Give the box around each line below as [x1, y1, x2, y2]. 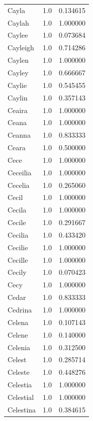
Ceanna [8, 130, 31, 140]
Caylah [8, 17, 29, 28]
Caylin [8, 92, 28, 102]
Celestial [8, 391, 34, 402]
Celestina [8, 404, 36, 414]
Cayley [8, 67, 29, 77]
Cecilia [8, 229, 29, 240]
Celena [8, 317, 29, 327]
